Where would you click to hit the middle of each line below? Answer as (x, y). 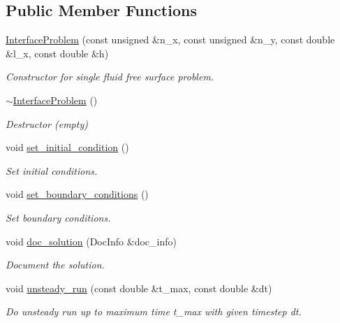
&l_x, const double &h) (57, 53)
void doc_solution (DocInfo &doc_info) (91, 241)
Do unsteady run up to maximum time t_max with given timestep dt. (154, 311)
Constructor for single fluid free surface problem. (110, 77)
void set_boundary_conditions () (77, 194)
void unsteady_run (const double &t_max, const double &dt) (139, 288)
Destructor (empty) (47, 123)
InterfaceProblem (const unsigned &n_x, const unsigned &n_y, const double (170, 40)
